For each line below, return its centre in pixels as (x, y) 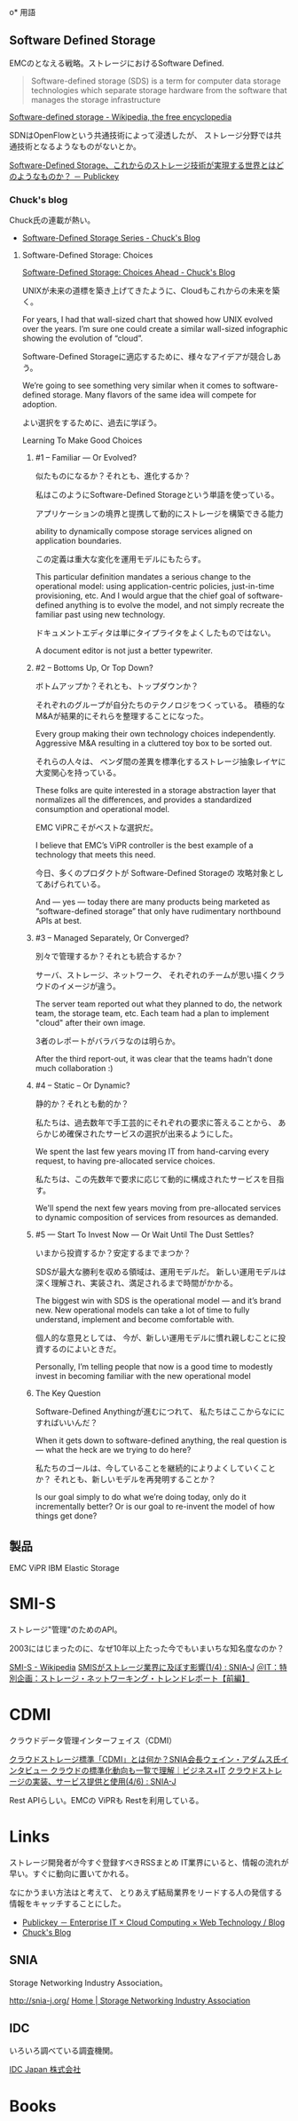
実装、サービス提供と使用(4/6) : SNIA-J (104, 1781)
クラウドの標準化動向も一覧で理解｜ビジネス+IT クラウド (154, 1770)
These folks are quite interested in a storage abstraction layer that (156, 791)
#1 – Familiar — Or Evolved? (86, 458)
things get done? (66, 1516)
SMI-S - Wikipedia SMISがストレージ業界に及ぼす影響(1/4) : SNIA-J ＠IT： (144, 1667)
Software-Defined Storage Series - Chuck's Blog (111, 238)
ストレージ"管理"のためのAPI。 (66, 1629)
